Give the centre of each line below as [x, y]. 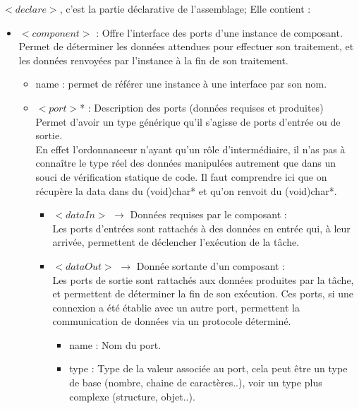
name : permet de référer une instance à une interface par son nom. [181, 84]
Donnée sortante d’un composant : [211, 265]
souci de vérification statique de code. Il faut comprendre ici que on [181, 176]
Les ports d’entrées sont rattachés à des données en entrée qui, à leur [201, 228]
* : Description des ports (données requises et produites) [202, 107]
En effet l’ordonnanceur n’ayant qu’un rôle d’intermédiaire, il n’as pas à [190, 149]
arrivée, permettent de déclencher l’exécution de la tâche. [176, 242]
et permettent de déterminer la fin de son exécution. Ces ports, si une [203, 294]
